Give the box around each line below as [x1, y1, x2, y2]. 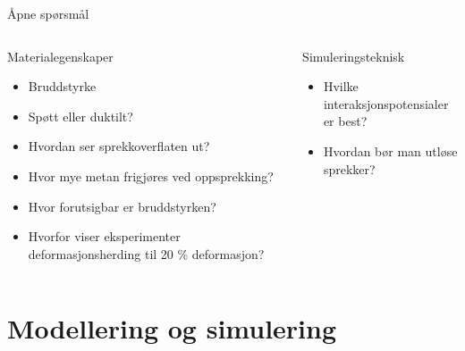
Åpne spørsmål [7, 4, 89, 22]
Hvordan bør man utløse [323, 141, 458, 160]
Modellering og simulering [7, 309, 337, 346]
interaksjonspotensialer [323, 94, 449, 113]
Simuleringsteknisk [302, 46, 405, 65]
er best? [323, 112, 368, 130]
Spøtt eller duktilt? [28, 106, 133, 125]
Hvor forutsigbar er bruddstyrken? [28, 196, 216, 215]
